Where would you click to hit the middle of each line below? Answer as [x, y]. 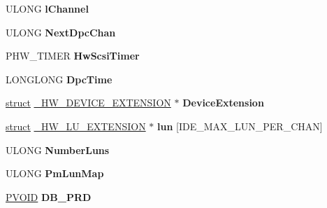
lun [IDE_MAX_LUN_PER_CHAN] [240, 126]
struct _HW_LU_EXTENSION [76, 126]
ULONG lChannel [47, 8]
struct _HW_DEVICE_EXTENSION [88, 103]
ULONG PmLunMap [55, 173]
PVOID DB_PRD [49, 196]
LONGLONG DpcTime [59, 79]
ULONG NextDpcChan [61, 32]
